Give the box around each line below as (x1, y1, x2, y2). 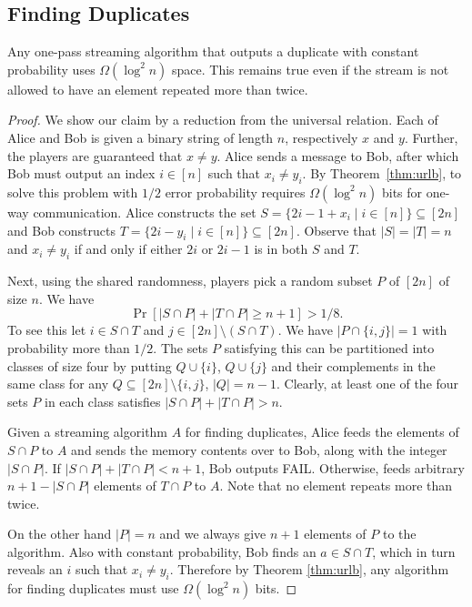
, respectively (285, 127, 358, 147)
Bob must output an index (7, 164, 156, 183)
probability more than (7, 338, 130, 357)
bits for (381, 182, 423, 201)
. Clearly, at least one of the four (276, 374, 459, 393)
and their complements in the (271, 356, 436, 375)
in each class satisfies (45, 391, 161, 410)
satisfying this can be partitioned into (224, 338, 435, 357)
